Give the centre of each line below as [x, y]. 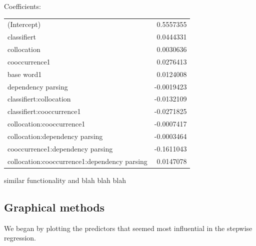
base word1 [25, 74]
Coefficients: [22, 6]
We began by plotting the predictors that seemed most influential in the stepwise [128, 228]
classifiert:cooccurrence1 [44, 111]
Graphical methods [54, 207]
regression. [20, 238]
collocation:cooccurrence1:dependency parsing [77, 161]
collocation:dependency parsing [55, 136]
